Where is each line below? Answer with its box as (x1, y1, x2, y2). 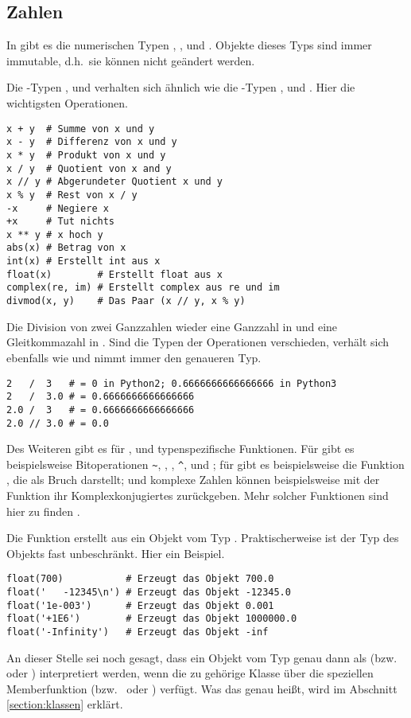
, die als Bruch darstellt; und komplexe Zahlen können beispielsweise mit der (6, 471, 380, 488)
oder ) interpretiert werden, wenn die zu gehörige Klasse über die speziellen (6, 665, 374, 681)
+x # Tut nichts (6, 216, 115, 228)
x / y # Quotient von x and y (6, 162, 172, 174)
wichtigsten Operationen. (6, 94, 128, 111)
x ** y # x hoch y (6, 228, 103, 240)
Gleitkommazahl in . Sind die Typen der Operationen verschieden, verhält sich (6, 334, 390, 350)
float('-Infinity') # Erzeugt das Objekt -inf (6, 626, 269, 638)
